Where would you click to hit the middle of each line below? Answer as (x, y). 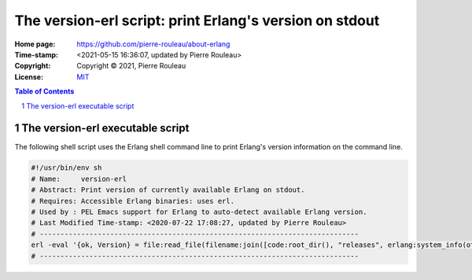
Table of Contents (44, 91)
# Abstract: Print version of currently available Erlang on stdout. (168, 190)
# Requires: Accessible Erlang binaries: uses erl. (133, 201)
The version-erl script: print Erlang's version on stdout (197, 20)
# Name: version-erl (79, 179)
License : (29, 77)
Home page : (35, 44)
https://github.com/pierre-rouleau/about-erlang (153, 44)
